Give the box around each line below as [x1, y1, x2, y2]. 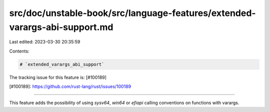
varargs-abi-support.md [9, 21, 113, 32]
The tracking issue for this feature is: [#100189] [9, 74, 107, 80]
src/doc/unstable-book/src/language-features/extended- [9, 7, 256, 18]
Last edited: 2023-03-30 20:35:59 [9, 39, 80, 45]
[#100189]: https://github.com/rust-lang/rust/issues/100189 [9, 83, 131, 89]
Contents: [9, 48, 29, 54]
